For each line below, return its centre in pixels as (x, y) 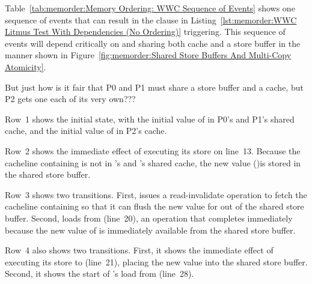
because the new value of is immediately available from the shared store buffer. (150, 230)
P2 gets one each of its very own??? (70, 99)
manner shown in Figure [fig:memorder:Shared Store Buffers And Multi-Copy (148, 55)
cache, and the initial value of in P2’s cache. (86, 131)
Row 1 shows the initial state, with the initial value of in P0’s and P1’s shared (150, 119)
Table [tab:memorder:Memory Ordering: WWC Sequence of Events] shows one (150, 8)
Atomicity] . (26, 66)
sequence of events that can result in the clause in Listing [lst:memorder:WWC (151, 20)
